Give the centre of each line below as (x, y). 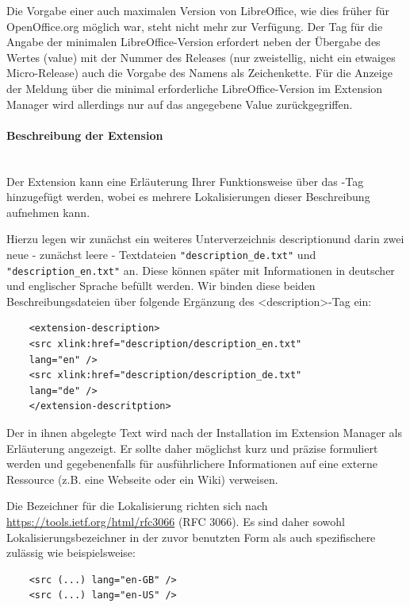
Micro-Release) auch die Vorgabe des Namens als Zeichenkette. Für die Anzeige (199, 73)
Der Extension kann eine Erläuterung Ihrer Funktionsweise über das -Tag (185, 181)
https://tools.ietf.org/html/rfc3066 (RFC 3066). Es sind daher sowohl (176, 521)
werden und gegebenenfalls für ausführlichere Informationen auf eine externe (192, 464)
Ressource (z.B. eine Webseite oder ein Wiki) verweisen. (142, 479)
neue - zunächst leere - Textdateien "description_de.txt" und (161, 254)
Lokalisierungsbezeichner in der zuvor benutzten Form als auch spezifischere (191, 537)
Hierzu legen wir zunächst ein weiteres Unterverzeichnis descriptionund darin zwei (205, 239)
